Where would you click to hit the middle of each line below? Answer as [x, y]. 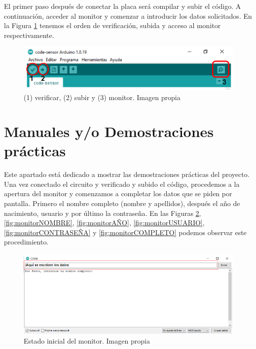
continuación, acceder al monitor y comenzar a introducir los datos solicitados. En [128, 16]
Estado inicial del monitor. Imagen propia [87, 340]
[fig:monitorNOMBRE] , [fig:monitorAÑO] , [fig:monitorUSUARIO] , [104, 223]
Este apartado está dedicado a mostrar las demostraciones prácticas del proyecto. [127, 174]
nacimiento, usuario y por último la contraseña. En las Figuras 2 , [103, 213]
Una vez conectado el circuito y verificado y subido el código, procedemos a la [122, 184]
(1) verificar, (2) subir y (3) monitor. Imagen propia [102, 97]
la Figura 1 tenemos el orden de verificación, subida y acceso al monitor [112, 25]
